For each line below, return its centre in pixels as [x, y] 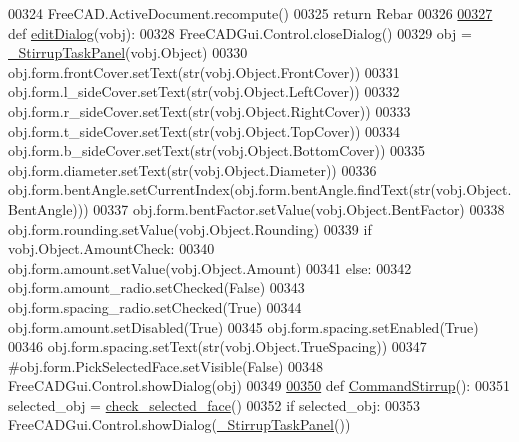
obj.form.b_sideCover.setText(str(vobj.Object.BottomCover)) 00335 [217, 150]
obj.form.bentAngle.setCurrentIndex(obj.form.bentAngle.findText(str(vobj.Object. [260, 189]
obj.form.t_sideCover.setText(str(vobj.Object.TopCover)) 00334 [204, 130]
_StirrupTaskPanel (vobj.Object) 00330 [128, 52]
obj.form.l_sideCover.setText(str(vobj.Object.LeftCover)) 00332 [204, 91]
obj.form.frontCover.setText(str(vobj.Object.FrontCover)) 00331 [204, 71]
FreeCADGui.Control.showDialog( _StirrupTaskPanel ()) [179, 424]
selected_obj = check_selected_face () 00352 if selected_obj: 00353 [214, 404]
